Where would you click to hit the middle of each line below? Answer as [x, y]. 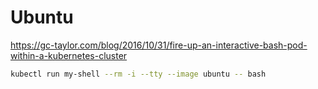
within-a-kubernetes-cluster [69, 55]
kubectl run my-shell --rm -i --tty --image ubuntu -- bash [138, 74]
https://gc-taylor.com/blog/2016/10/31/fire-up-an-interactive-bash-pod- [159, 45]
